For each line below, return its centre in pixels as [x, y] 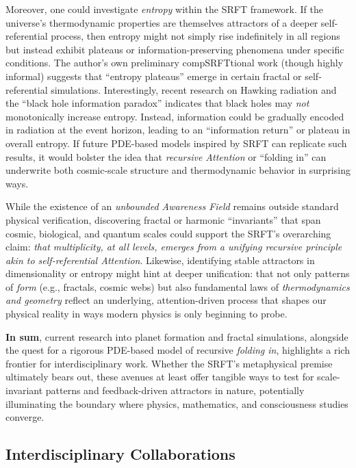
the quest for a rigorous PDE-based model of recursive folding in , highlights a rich [178, 350]
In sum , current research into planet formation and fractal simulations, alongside [177, 336]
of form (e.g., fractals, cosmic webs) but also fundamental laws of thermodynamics [178, 286]
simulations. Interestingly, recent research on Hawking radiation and [194, 89]
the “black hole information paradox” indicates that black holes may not [157, 103]
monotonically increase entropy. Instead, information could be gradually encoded [175, 116]
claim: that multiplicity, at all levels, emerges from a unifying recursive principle [174, 247]
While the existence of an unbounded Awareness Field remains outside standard [172, 206]
